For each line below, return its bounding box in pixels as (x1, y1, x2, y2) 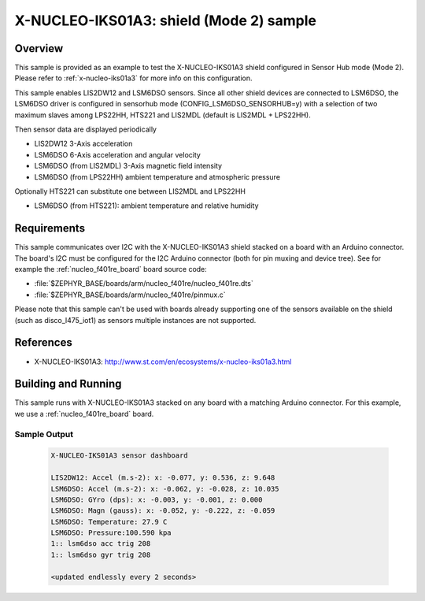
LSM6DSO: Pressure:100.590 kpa (50, 529, 172, 537)
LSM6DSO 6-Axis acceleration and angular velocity (34, 150, 201, 159)
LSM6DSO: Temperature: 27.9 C (50, 517, 168, 526)
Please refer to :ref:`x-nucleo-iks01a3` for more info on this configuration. (14, 73, 253, 83)
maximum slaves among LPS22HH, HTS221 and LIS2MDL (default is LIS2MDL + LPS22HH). (14, 110, 311, 120)
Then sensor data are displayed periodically (14, 124, 157, 134)
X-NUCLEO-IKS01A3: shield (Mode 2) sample (14, 12, 316, 29)
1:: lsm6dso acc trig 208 (50, 540, 151, 548)
